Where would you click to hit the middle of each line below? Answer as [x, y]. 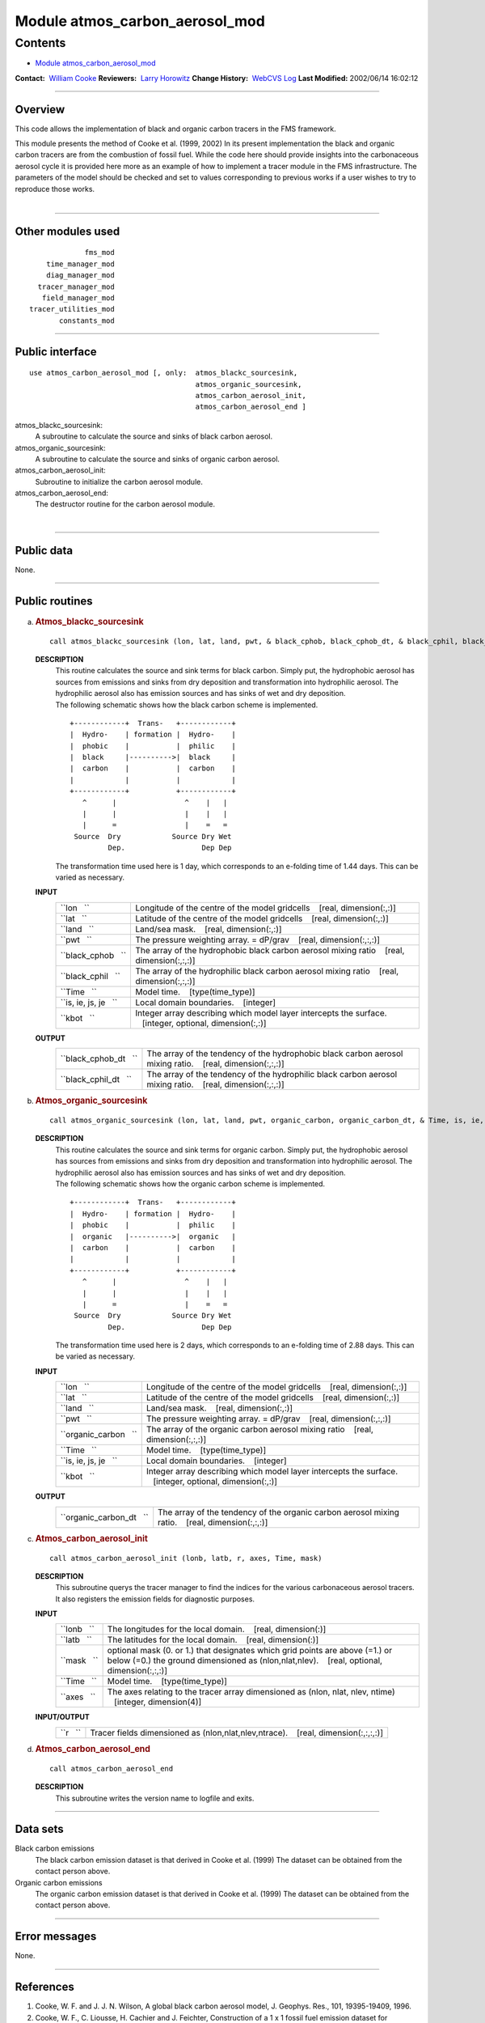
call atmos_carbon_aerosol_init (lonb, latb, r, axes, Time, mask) [186, 1558]
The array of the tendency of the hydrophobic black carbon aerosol [275, 1054]
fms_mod [99, 252]
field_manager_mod [78, 298]
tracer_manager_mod [76, 286]
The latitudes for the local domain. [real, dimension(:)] [213, 1640]
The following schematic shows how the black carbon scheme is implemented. [187, 705]
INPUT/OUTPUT [63, 1717]
